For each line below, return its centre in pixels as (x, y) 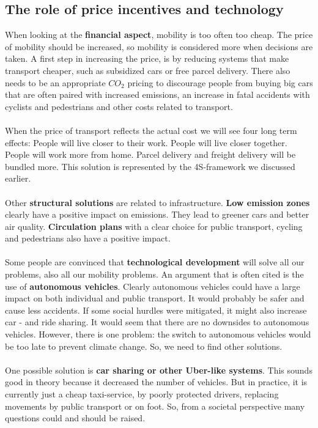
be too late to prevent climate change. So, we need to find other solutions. (144, 346)
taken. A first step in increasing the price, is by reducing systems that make (147, 58)
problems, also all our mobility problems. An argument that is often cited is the (154, 274)
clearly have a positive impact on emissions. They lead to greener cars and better (157, 214)
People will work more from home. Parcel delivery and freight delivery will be (150, 154)
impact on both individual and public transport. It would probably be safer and (155, 298)
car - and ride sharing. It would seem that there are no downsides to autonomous (157, 322)
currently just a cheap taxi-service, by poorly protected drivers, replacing (142, 394)
